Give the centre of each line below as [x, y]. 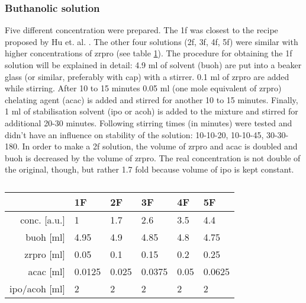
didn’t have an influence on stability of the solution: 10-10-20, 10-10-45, [134, 134]
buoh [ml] [45, 237]
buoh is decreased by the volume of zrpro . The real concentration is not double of [153, 157]
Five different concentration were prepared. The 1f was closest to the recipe [141, 30]
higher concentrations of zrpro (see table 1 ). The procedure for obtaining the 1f [149, 53]
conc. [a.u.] [43, 219]
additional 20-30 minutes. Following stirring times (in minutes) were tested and [149, 122]
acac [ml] [46, 271]
